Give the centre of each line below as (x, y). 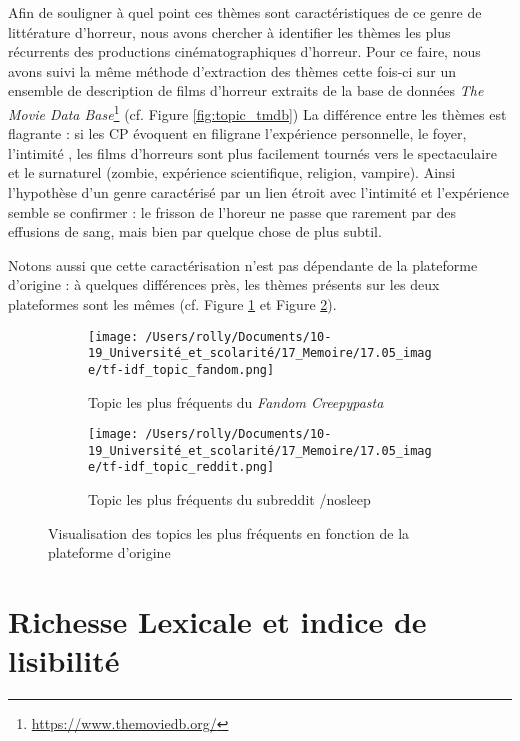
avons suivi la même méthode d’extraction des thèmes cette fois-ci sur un (232, 70)
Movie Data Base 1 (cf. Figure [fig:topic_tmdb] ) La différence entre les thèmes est (257, 112)
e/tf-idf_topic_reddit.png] (181, 467)
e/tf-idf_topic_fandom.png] (181, 369)
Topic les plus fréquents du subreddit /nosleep (229, 499)
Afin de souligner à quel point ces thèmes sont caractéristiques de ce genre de (245, 12)
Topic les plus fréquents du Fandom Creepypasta (236, 401)
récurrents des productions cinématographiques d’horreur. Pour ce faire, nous (244, 51)
